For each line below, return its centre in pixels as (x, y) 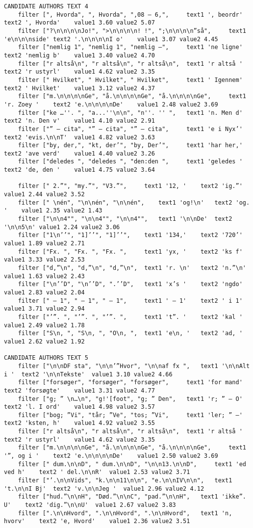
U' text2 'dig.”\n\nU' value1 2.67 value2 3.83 (90, 505)
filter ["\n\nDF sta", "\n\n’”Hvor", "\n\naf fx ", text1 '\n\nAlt (134, 366)
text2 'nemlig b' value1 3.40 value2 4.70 (79, 55)
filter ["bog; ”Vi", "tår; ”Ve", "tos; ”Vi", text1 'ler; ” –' (130, 415)
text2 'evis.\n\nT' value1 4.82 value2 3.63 (79, 137)
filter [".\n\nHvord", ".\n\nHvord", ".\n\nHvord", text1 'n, (125, 513)
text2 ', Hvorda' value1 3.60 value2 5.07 (79, 23)
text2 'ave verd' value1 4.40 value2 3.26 (79, 153)
